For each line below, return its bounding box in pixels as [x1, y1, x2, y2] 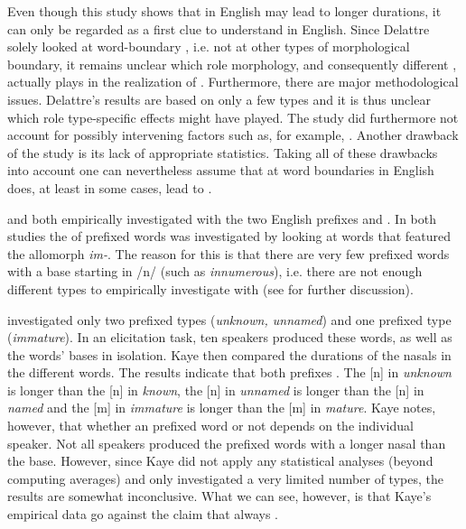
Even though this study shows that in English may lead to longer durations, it [7, 2, 442, 20]
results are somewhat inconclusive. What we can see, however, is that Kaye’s [7, 487, 432, 506]
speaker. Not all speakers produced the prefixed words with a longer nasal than [7, 433, 446, 452]
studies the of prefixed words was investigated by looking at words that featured [7, 227, 452, 246]
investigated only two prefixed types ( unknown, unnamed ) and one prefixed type [7, 310, 452, 329]
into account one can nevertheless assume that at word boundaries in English [7, 161, 434, 180]
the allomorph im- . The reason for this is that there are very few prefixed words [7, 244, 450, 263]
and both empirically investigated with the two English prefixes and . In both [7, 209, 436, 227]
